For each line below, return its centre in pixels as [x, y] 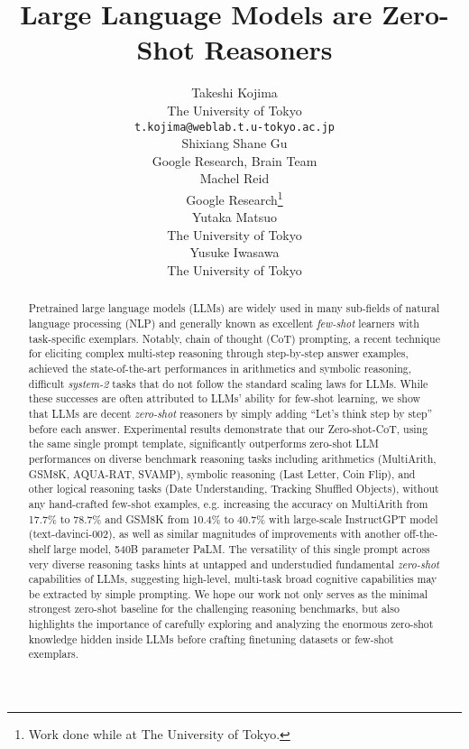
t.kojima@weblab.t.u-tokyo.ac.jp [234, 127]
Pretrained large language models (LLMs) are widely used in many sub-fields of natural [234, 308]
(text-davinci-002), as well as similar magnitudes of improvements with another [215, 534]
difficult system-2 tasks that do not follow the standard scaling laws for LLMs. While [228, 383]
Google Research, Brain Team [234, 160]
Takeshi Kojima [234, 92]
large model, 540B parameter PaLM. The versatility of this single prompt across [242, 548]
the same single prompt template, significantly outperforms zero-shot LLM [204, 444]
